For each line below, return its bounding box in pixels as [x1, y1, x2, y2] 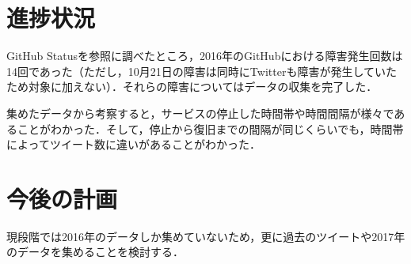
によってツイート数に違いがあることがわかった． [6, 136, 261, 153]
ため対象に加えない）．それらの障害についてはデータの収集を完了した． [6, 78, 378, 95]
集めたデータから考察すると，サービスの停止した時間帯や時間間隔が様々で [6, 104, 394, 121]
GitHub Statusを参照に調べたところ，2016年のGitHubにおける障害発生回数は [6, 47, 403, 64]
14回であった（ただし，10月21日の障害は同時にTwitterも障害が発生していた [6, 62, 397, 79]
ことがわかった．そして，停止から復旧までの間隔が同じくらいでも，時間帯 [17, 120, 404, 137]
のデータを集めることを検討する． [6, 243, 184, 260]
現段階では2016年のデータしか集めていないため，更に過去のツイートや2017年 [6, 228, 405, 244]
